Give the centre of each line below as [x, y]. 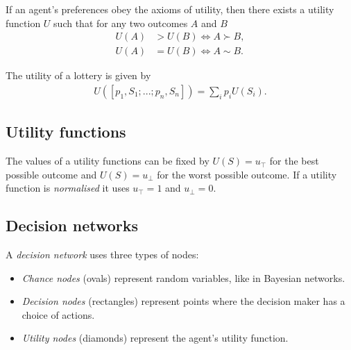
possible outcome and [51, 174]
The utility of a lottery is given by [78, 75]
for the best [294, 161]
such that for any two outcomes [121, 23]
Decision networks [72, 225]
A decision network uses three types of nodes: [102, 255]
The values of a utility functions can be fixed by [108, 161]
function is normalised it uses [68, 188]
